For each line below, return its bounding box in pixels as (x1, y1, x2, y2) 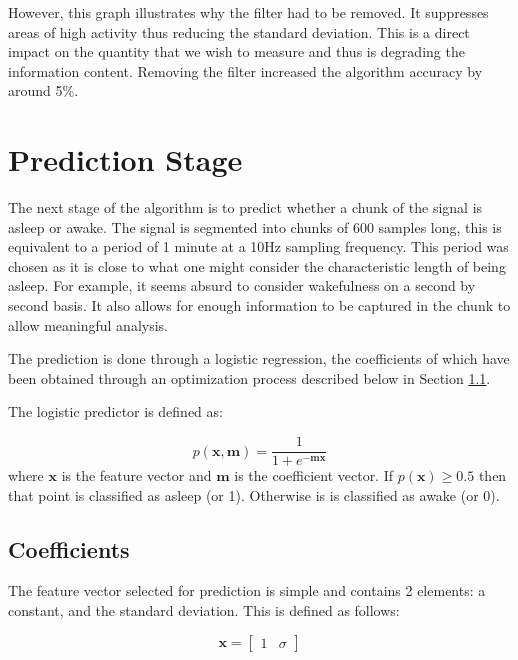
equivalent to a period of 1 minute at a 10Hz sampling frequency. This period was (8, 236, 509, 257)
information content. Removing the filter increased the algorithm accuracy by (8, 60, 483, 81)
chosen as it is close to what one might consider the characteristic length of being (8, 255, 506, 276)
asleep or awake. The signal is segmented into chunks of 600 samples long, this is (8, 216, 502, 237)
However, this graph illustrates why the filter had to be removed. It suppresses (8, 2, 489, 22)
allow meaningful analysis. (8, 314, 169, 335)
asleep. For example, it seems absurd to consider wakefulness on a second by (8, 275, 476, 296)
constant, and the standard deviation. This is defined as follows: (8, 600, 400, 621)
